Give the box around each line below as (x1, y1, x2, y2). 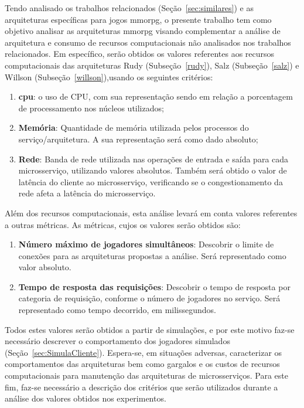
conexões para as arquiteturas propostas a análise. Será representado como (18, 249, 286, 261)
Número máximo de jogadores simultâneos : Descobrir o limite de (18, 238, 274, 250)
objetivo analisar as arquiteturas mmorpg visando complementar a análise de (5, 25, 281, 37)
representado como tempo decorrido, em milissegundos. (18, 304, 217, 316)
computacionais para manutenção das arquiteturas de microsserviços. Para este (5, 369, 288, 382)
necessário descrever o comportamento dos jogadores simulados (5, 335, 230, 347)
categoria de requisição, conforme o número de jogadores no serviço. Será (18, 292, 281, 304)
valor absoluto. (18, 261, 71, 273)
